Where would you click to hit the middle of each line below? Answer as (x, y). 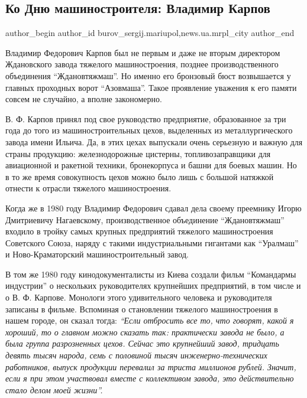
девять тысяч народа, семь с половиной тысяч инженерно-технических (137, 355)
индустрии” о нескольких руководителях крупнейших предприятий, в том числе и (153, 286)
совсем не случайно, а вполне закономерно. (84, 99)
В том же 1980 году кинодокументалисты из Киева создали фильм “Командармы (151, 274)
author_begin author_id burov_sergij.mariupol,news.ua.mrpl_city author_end (150, 33)
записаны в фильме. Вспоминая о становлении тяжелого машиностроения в (142, 309)
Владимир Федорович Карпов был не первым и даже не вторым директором (143, 52)
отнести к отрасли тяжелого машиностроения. (88, 188)
